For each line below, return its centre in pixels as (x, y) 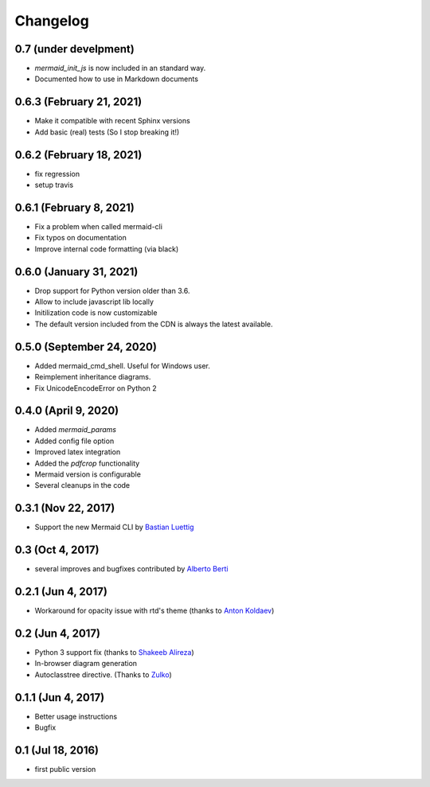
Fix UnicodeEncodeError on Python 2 (96, 388)
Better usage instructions (76, 716)
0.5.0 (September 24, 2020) (86, 347)
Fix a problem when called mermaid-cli (99, 226)
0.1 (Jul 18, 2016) (57, 750)
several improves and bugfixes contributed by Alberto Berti (131, 569)
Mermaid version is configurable (88, 474)
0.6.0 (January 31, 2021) (76, 272)
